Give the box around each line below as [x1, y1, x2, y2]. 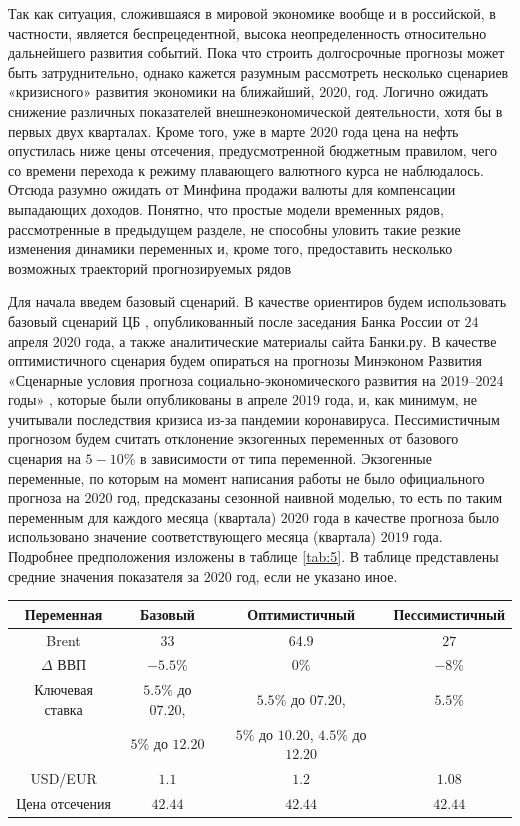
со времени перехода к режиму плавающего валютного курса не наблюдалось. [8, 159, 484, 180]
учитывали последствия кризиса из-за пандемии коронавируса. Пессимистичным [8, 408, 500, 429]
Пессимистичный [393, 603, 505, 624]
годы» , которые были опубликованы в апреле [8, 389, 288, 410]
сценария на [8, 448, 81, 469]
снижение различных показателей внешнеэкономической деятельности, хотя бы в [8, 100, 503, 121]
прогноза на [8, 487, 80, 508]
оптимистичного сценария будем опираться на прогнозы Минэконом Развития [8, 350, 482, 371]
